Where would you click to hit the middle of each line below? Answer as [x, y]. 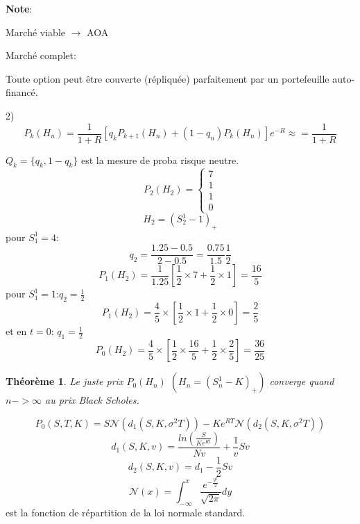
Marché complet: [41, 55]
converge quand [302, 381]
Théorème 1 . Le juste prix [65, 381]
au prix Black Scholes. [92, 400]
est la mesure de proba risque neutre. [160, 159]
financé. [22, 92]
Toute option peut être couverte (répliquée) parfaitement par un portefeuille [168, 78]
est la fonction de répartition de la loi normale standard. [126, 512]
